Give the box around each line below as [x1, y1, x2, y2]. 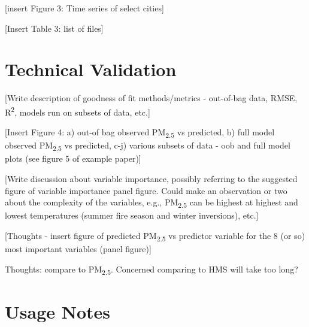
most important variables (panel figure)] [5, 243, 152, 255]
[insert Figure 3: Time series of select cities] [5, 2, 164, 14]
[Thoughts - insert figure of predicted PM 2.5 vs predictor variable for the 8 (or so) [5, 229, 305, 243]
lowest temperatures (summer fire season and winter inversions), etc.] [5, 209, 259, 222]
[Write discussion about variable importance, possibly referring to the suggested [5, 172, 298, 184]
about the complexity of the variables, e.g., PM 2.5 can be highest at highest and [5, 196, 298, 210]
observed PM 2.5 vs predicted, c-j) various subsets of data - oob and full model [5, 139, 290, 153]
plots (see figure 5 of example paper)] [5, 152, 141, 165]
